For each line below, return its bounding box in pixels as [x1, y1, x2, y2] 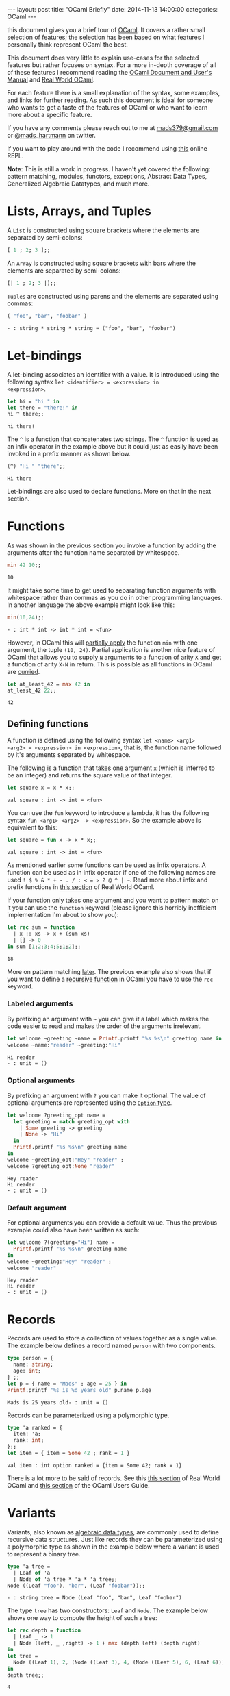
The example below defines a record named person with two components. [7, 1341, 216, 1350]
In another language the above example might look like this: [7, 601, 175, 609]
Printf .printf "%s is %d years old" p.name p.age [7, 1386, 152, 1393]
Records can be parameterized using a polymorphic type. [7, 1411, 170, 1419]
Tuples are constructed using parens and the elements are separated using [7, 292, 219, 300]
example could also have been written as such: [7, 1226, 140, 1234]
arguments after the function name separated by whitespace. [7, 548, 180, 556]
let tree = [7, 1652, 38, 1659]
